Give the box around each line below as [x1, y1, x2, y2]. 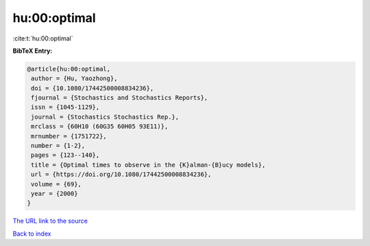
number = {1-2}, [31, 142, 86, 150]
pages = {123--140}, [31, 151, 100, 159]
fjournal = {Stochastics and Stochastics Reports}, [31, 94, 208, 102]
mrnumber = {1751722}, [31, 132, 108, 140]
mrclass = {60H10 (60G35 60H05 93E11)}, [31, 123, 169, 130]
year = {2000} [31, 190, 78, 197]
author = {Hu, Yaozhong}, [31, 75, 118, 82]
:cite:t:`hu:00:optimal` [12, 34, 73, 42]
